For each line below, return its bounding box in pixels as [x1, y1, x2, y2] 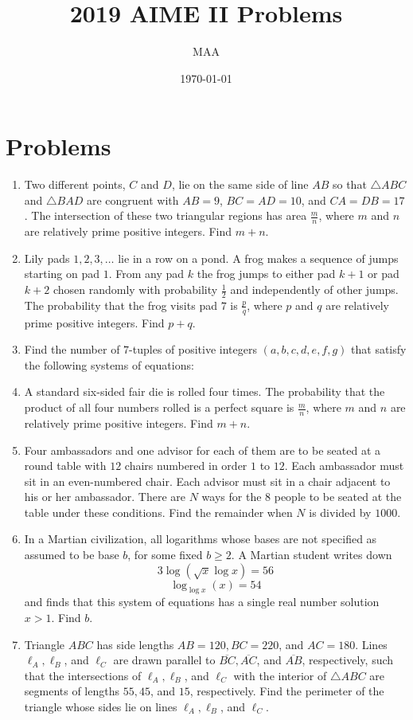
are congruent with [86, 191, 179, 208]
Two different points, [24, 176, 126, 193]
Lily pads [24, 249, 70, 266]
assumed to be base [24, 546, 119, 563]
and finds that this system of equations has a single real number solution [24, 593, 380, 610]
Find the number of [24, 341, 120, 358]
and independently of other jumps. [230, 281, 399, 298]
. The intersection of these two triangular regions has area [24, 207, 307, 224]
